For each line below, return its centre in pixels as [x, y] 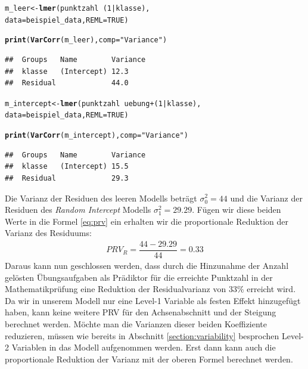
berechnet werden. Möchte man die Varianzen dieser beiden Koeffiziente [136, 323]
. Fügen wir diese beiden [237, 210]
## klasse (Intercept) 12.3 [67, 71]
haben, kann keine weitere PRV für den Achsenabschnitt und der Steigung [141, 312]
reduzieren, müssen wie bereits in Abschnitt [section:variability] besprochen [142, 335]
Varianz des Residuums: [48, 233]
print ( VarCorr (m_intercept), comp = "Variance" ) [97, 136]
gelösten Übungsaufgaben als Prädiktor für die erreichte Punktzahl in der [139, 277]
